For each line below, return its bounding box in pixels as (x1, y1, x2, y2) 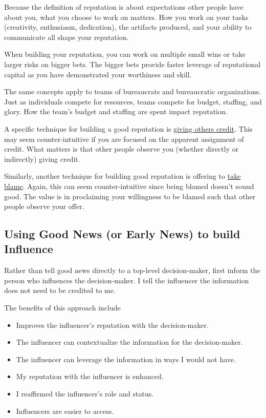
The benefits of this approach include (4, 302, 121, 313)
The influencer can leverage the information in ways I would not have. (16, 353, 236, 364)
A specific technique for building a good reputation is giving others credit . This (4, 123, 253, 134)
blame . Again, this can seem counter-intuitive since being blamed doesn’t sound (4, 180, 254, 191)
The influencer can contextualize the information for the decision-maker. (16, 337, 243, 347)
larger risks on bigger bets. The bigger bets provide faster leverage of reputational (4, 58, 261, 69)
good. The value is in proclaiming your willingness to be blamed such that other (4, 191, 256, 201)
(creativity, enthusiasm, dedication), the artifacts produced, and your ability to (4, 22, 252, 32)
